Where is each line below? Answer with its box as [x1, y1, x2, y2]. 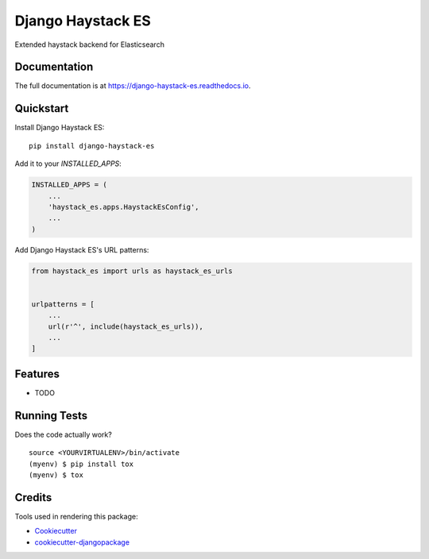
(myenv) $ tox [29, 470, 83, 480]
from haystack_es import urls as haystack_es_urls [31, 266, 234, 276]
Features [14, 367, 60, 380]
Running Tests [14, 409, 87, 422]
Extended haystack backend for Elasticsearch [14, 40, 164, 49]
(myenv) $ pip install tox [29, 459, 134, 468]
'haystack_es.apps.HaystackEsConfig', [48, 202, 199, 211]
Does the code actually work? [14, 430, 113, 439]
